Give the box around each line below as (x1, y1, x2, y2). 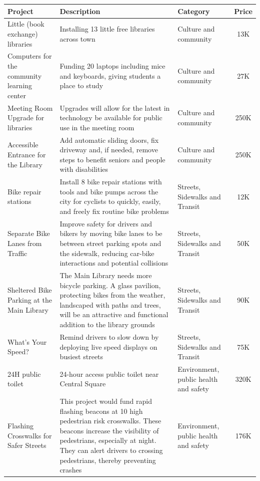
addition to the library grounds (59, 319, 155, 330)
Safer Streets (7, 440, 46, 450)
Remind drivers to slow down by (59, 331, 159, 342)
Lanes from (7, 238, 42, 249)
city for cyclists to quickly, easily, (59, 196, 161, 206)
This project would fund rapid (59, 395, 152, 406)
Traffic (7, 248, 27, 258)
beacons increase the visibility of (59, 425, 159, 435)
